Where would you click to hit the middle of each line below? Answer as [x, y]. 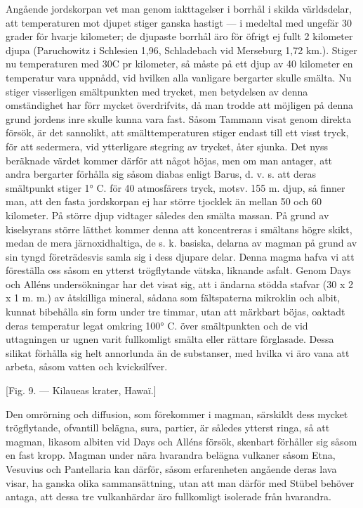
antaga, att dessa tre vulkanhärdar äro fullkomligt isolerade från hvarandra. [169, 496]
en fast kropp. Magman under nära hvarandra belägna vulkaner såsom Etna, [171, 455]
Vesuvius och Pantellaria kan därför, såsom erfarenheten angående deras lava [171, 469]
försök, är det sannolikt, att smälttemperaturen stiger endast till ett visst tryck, [177, 132]
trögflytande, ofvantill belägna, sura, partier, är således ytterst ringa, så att [168, 428]
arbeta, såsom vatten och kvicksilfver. [87, 366]
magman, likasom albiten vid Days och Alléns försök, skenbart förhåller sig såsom [181, 441]
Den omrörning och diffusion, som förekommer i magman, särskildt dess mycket [177, 413]
